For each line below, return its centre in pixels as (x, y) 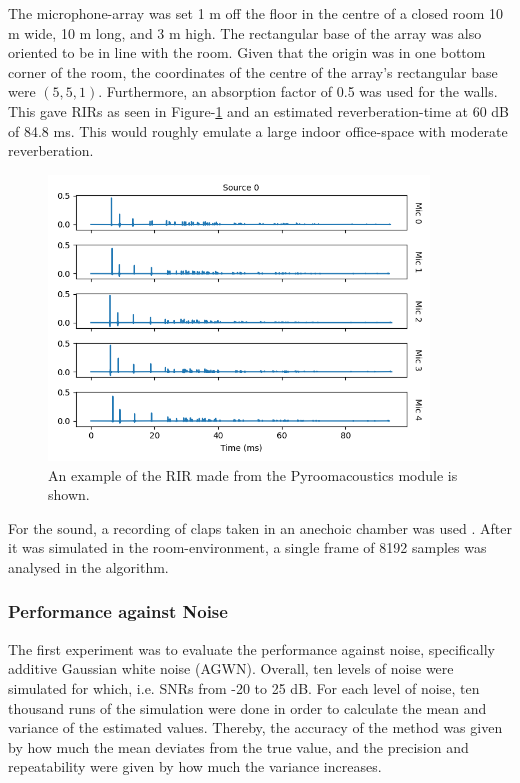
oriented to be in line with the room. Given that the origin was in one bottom (247, 52)
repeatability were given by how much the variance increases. (195, 766)
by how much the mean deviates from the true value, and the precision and (238, 746)
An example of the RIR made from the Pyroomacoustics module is (253, 474)
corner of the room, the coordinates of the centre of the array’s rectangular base (253, 71)
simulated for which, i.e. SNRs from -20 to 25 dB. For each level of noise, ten (244, 687)
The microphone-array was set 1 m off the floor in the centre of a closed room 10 (256, 13)
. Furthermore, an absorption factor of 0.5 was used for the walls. (298, 91)
